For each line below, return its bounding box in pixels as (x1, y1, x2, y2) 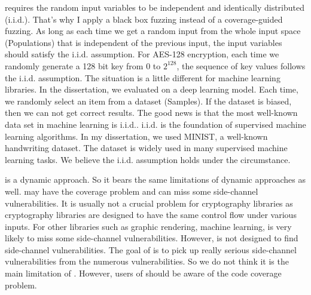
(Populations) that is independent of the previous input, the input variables (5, 36, 282, 48)
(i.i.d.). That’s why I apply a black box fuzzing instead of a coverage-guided (5, 13, 283, 25)
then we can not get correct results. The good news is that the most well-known (5, 106, 298, 119)
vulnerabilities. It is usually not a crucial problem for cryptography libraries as (5, 196, 293, 209)
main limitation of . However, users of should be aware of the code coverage (5, 267, 282, 279)
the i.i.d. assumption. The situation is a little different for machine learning (5, 71, 280, 84)
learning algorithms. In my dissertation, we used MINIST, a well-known (5, 130, 268, 142)
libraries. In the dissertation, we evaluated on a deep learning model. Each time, (5, 83, 298, 96)
